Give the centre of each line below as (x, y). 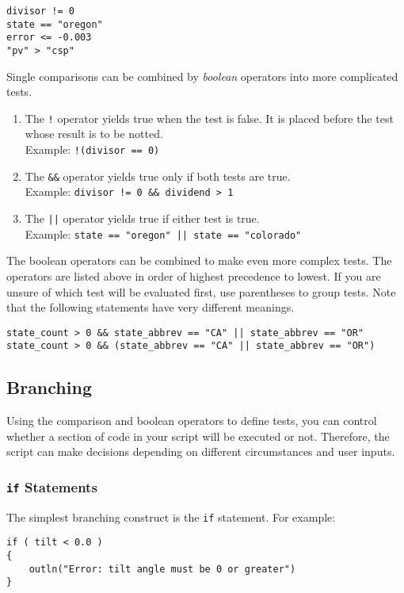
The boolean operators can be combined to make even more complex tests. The (199, 260)
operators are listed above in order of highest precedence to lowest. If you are (194, 275)
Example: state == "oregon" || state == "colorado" (163, 233)
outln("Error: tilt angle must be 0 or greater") (162, 569)
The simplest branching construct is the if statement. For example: (171, 516)
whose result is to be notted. (94, 134)
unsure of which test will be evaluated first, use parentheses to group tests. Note (201, 291)
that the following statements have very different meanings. (151, 307)
